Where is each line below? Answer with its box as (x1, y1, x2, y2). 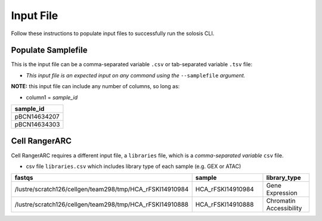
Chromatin (266, 197, 296, 205)
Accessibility (266, 204, 302, 213)
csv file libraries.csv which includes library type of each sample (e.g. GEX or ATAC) (26, 163, 241, 170)
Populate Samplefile (11, 45, 88, 55)
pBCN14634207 (14, 113, 60, 121)
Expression (266, 189, 298, 197)
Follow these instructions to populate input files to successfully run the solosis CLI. (11, 30, 215, 37)
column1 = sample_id (26, 94, 78, 101)
